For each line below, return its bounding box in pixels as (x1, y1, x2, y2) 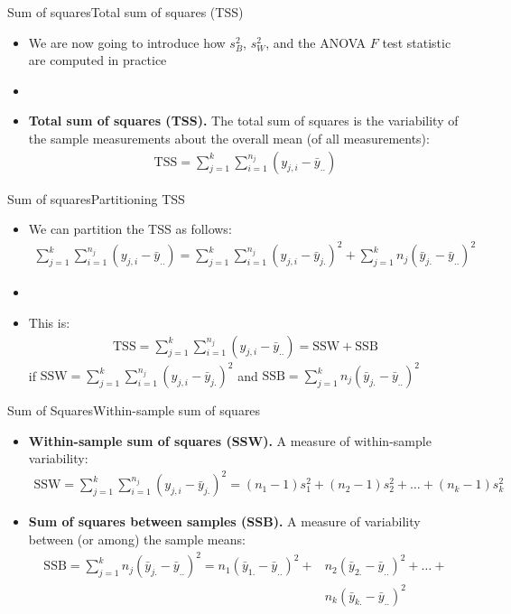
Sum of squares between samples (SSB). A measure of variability (28, 512, 421, 531)
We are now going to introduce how (28, 33, 226, 51)
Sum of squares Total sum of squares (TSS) (7, 3, 244, 21)
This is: (28, 312, 70, 331)
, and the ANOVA (265, 33, 367, 51)
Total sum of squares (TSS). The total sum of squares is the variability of (28, 111, 459, 130)
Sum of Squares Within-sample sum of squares (7, 401, 261, 420)
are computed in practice (28, 51, 167, 70)
